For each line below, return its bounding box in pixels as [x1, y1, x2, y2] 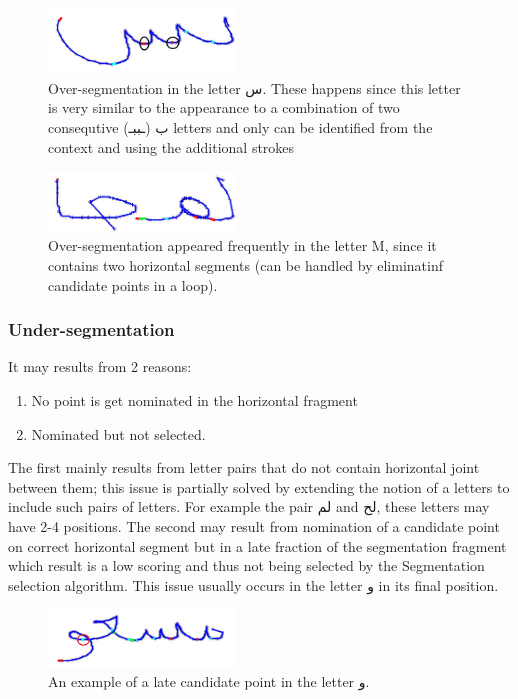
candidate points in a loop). [48, 274, 218, 295]
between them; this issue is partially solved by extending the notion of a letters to [8, 476, 510, 497]
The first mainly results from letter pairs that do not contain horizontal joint [8, 457, 480, 478]
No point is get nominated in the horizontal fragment [31, 390, 358, 411]
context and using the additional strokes [48, 136, 295, 157]
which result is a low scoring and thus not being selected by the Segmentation [8, 555, 485, 576]
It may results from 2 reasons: [8, 356, 192, 377]
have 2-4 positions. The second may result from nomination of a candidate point [8, 516, 500, 536]
